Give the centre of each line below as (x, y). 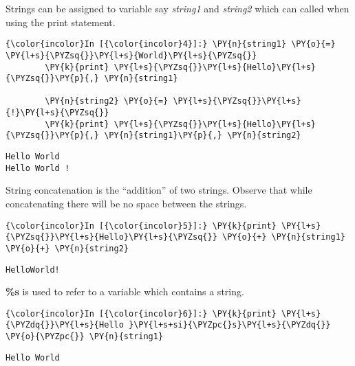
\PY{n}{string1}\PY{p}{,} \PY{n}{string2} (203, 136)
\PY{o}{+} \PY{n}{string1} (283, 237)
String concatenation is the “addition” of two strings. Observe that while (159, 190)
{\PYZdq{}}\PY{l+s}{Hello (65, 325)
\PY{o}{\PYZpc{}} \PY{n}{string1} (85, 337)
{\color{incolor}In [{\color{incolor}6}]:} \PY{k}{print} (141, 313)
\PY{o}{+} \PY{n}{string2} (67, 248)
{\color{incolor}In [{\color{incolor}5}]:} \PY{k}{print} (141, 226)
